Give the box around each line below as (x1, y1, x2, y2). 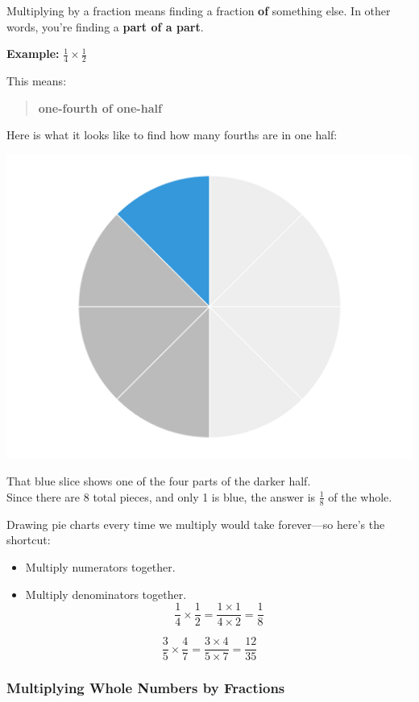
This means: (6, 72, 67, 89)
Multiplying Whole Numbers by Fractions (6, 678, 285, 698)
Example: (6, 45, 60, 62)
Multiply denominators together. (25, 585, 187, 602)
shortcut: (6, 531, 51, 548)
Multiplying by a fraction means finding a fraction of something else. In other (6, 2, 391, 19)
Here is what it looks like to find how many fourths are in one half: (6, 126, 338, 143)
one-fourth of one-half (38, 99, 162, 116)
